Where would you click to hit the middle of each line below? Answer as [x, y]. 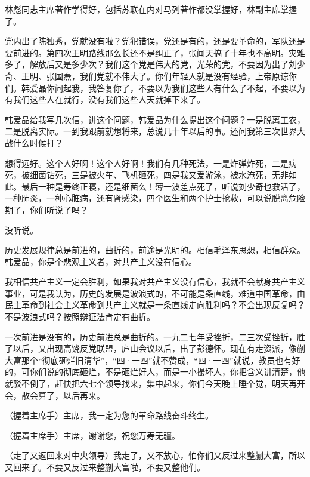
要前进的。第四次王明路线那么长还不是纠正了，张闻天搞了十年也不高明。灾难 [155, 52]
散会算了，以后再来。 [63, 395]
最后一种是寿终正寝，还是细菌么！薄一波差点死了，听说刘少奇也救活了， [163, 186]
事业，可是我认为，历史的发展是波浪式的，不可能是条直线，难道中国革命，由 [155, 293]
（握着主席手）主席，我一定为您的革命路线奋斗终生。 [109, 415]
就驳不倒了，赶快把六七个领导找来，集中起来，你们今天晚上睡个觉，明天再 [151, 384]
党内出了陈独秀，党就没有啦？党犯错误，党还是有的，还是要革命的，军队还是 [155, 41]
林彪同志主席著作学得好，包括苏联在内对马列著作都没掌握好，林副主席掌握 [151, 9]
